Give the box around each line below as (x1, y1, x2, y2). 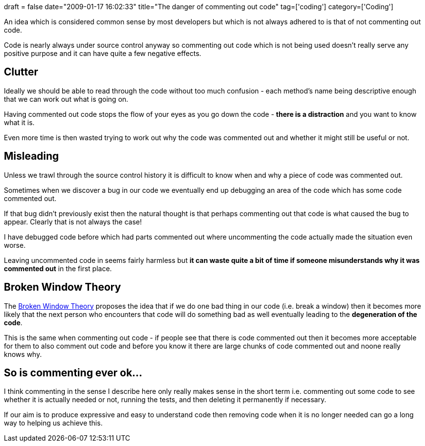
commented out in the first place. (4, 264, 112, 273)
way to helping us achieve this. (4, 419, 103, 427)
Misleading (4, 150, 59, 163)
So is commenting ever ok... (4, 366, 143, 379)
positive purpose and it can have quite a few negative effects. (4, 49, 202, 57)
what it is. (4, 118, 35, 127)
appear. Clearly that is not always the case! (4, 217, 142, 226)
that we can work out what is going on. (4, 94, 129, 103)
